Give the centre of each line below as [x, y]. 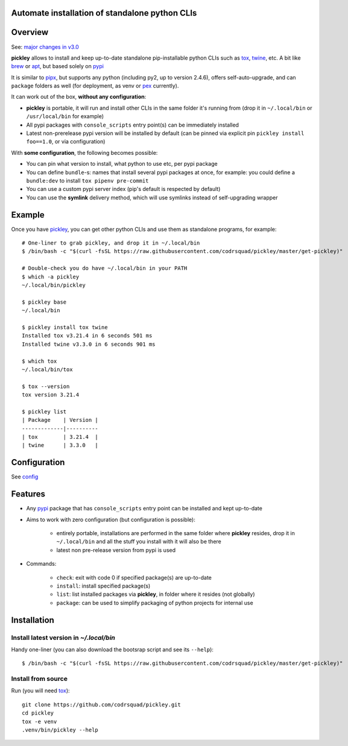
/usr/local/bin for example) [65, 116]
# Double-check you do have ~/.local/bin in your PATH [105, 268]
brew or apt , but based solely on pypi [57, 66]
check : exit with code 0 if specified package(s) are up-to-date [134, 577]
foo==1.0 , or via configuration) [66, 142]
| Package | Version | [60, 420]
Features [28, 494]
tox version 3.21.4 [51, 395]
